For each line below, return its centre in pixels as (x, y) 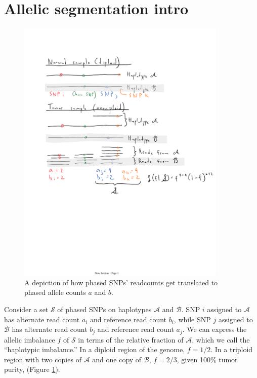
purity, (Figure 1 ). (32, 369)
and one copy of (117, 359)
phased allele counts (55, 292)
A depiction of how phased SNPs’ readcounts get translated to (121, 282)
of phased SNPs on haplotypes (104, 309)
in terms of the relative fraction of (131, 339)
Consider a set (26, 309)
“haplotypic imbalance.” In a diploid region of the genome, (95, 349)
